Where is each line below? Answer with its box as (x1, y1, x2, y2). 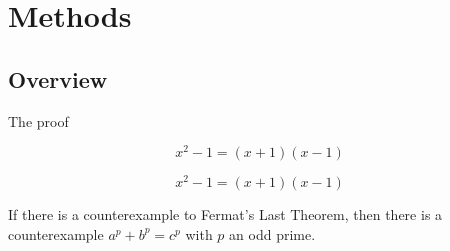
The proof (8, 110, 69, 131)
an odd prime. (229, 223, 316, 244)
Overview (8, 63, 108, 94)
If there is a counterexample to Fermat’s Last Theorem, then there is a (8, 204, 443, 225)
